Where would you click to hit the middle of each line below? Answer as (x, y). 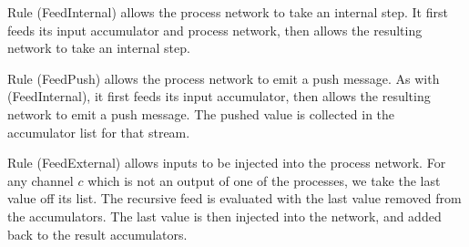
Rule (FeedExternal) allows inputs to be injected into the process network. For (227, 163)
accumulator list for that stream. (99, 132)
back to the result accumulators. (97, 234)
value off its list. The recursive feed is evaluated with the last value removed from (234, 198)
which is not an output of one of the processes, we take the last (264, 180)
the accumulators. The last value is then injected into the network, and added (224, 216)
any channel (41, 180)
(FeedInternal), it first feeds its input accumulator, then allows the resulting (219, 96)
